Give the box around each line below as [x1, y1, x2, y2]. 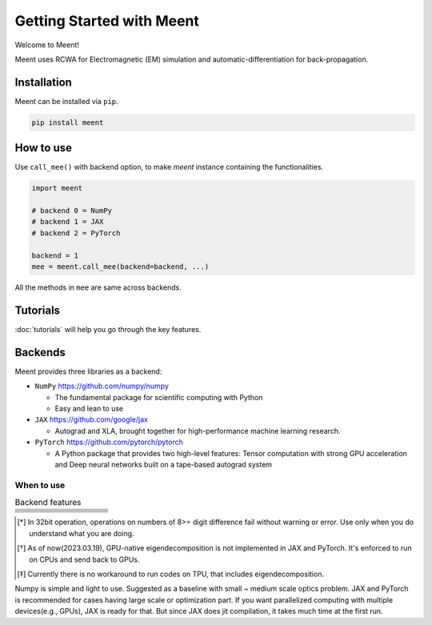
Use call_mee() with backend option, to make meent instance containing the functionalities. [14, 162, 324, 172]
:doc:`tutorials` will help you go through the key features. [14, 324, 202, 334]
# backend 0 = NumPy [31, 206, 112, 215]
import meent [31, 184, 83, 193]
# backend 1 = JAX [31, 217, 104, 226]
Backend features [14, 497, 82, 508]
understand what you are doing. [29, 528, 135, 538]
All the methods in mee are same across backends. [14, 282, 182, 292]
